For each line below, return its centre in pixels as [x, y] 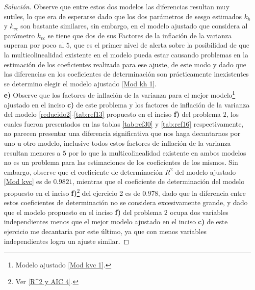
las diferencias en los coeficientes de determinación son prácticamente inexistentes [127, 74]
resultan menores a [32, 152]
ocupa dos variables [199, 212]
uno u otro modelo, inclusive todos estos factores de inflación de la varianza [117, 143]
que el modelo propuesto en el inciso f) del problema [83, 212]
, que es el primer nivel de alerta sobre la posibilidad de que [159, 45]
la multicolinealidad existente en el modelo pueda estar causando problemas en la [126, 54]
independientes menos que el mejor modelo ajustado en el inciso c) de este [116, 222]
